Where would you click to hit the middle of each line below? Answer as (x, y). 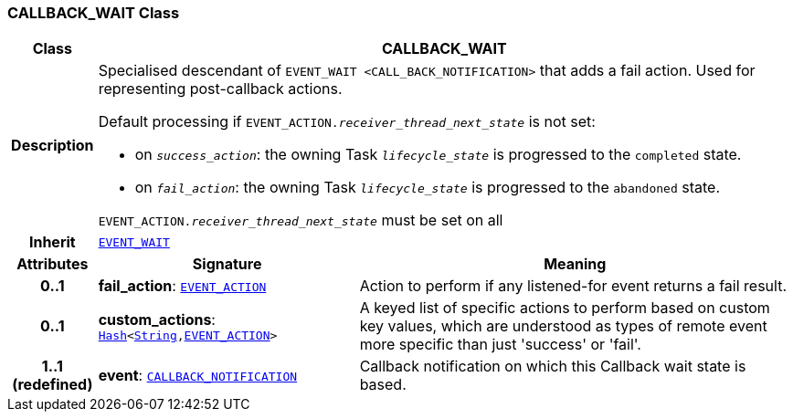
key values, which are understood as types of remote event (563, 326)
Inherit (52, 242)
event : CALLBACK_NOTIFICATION (198, 376)
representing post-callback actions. (220, 89)
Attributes (53, 264)
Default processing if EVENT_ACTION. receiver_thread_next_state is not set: (347, 122)
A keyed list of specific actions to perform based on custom (565, 308)
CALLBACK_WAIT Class (94, 13)
